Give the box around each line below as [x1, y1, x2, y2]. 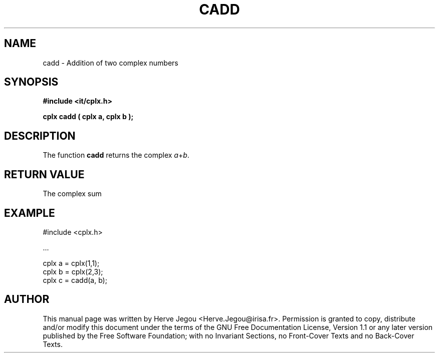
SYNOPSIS [4, 76, 59, 89]
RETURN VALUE [4, 168, 85, 181]
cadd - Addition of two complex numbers [43, 58, 178, 67]
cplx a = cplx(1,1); [43, 258, 100, 267]
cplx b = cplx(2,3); [43, 267, 103, 276]
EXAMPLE [4, 206, 55, 219]
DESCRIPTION [4, 129, 76, 142]
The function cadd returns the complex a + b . [43, 151, 189, 160]
